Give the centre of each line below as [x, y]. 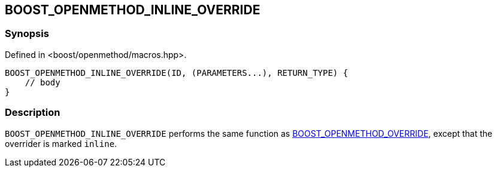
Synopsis [27, 34]
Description [33, 113]
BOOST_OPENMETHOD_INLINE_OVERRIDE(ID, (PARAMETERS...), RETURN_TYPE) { [177, 73]
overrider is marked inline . [61, 143]
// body [43, 82]
